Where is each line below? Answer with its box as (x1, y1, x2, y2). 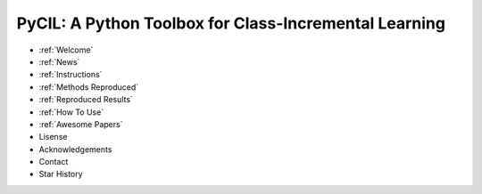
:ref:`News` (38, 56, 80, 67)
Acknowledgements (38, 143, 112, 155)
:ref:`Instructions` (38, 69, 103, 80)
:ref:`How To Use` (38, 107, 104, 117)
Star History (38, 169, 84, 180)
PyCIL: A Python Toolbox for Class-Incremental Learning (16, 13, 446, 33)
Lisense (38, 132, 68, 142)
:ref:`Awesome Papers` (38, 118, 123, 129)
